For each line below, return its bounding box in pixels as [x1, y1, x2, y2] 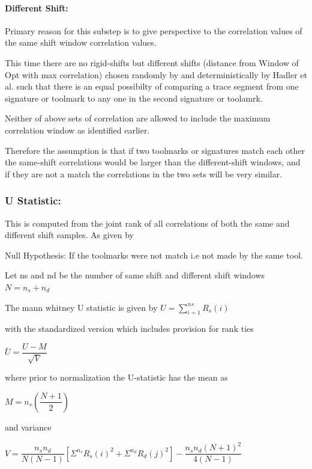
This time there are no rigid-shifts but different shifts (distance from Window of [5, 56, 299, 69]
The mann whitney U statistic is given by [5, 301, 158, 313]
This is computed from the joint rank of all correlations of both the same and [5, 216, 290, 229]
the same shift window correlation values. [5, 36, 157, 49]
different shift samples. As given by [5, 228, 134, 241]
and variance [5, 420, 52, 433]
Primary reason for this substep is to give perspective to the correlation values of [5, 24, 302, 37]
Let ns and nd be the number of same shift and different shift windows [5, 269, 265, 281]
